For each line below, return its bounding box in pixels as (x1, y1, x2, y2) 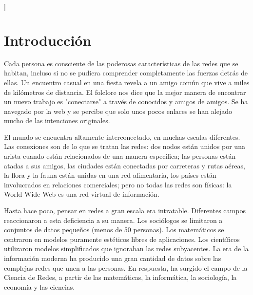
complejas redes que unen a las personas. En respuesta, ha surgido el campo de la (4, 262, 248, 273)
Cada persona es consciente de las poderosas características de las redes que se (4, 58, 238, 68)
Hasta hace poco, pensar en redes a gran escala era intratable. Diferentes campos (4, 205, 246, 216)
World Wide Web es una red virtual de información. (4, 189, 159, 199)
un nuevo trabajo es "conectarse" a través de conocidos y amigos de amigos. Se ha (4, 96, 248, 107)
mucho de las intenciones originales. (4, 115, 110, 126)
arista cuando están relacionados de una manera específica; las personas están (4, 151, 236, 161)
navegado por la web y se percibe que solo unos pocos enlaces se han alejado (4, 106, 232, 116)
